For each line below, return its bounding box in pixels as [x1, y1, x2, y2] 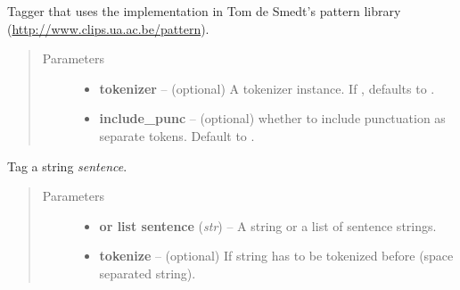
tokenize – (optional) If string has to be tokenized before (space [99, 246, 454, 265]
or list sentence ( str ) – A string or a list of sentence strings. [99, 216, 437, 235]
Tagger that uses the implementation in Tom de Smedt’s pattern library [7, 2, 401, 20]
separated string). [99, 263, 196, 282]
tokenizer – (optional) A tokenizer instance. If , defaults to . [99, 79, 435, 97]
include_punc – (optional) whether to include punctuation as [99, 109, 446, 128]
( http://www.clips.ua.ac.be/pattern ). [7, 19, 209, 37]
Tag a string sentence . [7, 156, 127, 175]
